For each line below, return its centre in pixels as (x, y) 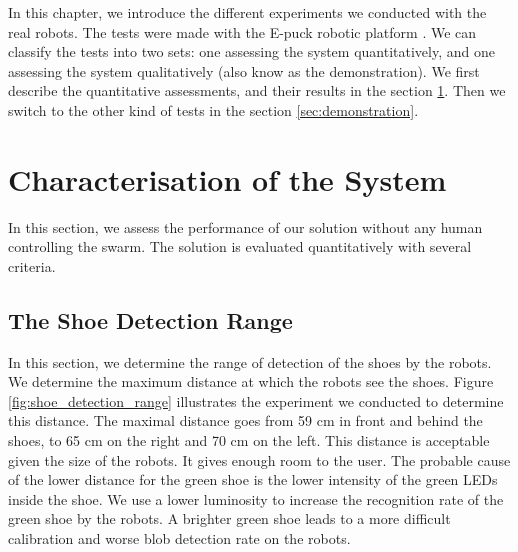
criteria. (32, 265)
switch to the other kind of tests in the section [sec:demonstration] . (213, 109)
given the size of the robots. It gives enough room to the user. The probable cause (259, 459)
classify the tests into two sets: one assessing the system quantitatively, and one (251, 51)
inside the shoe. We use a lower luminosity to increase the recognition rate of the (256, 498)
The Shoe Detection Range (150, 319)
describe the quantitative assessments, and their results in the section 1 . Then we (257, 90)
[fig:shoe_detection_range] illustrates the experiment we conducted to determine (256, 400)
